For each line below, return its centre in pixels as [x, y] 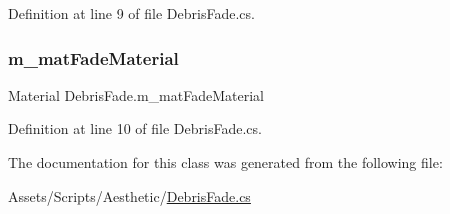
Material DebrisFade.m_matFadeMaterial [136, 94]
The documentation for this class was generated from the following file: [225, 162]
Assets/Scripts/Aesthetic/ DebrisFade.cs [129, 195]
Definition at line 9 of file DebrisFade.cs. [131, 13]
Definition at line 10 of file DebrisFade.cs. [135, 128]
